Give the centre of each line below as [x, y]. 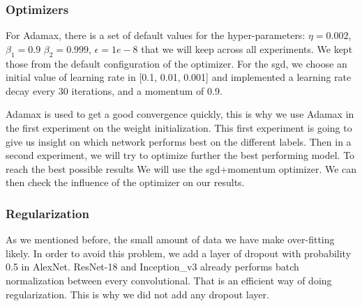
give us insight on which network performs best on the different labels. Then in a [179, 141]
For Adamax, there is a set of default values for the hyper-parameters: [156, 35]
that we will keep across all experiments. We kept [247, 48]
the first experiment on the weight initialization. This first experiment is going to [179, 127]
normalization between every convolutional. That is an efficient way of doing [169, 280]
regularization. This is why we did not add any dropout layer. [137, 294]
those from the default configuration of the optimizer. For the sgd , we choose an [176, 63]
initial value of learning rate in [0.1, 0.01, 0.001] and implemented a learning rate [179, 77]
